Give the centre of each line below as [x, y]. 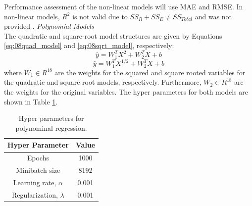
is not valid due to [100, 16]
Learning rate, [35, 182]
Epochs [38, 158]
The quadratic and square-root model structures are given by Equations [113, 35]
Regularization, [35, 194]
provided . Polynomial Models [49, 26]
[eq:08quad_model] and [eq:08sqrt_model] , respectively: [89, 45]
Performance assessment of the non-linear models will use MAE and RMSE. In [124, 6]
